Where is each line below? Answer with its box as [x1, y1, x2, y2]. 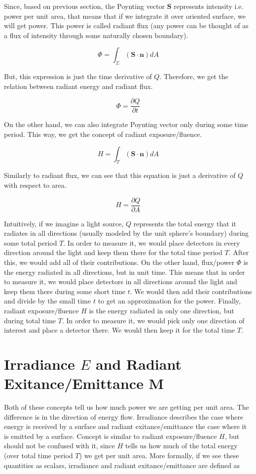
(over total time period [4, 450, 73, 461]
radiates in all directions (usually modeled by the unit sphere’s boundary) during [4, 228, 249, 238]
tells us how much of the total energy [125, 440, 238, 451]
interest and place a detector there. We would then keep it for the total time [4, 325, 235, 335]
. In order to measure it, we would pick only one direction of [62, 315, 245, 325]
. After [228, 247, 249, 258]
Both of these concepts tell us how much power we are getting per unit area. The [4, 402, 249, 412]
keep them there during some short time [4, 286, 126, 296]
